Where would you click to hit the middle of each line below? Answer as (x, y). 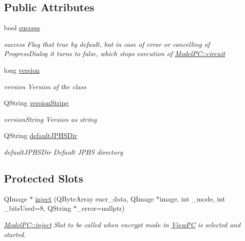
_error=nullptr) (101, 208)
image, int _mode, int (192, 198)
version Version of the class (45, 86)
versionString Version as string (50, 119)
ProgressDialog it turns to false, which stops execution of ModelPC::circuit (115, 53)
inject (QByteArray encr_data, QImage (94, 198)
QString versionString (37, 103)
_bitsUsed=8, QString (38, 208)
